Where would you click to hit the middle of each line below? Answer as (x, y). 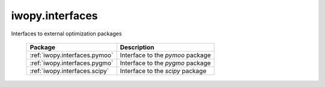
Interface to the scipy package (163, 71)
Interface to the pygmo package (166, 63)
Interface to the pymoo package (166, 55)
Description (137, 47)
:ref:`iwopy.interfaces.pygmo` (72, 63)
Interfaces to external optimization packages (67, 34)
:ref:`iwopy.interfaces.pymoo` (72, 55)
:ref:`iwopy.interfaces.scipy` (70, 71)
